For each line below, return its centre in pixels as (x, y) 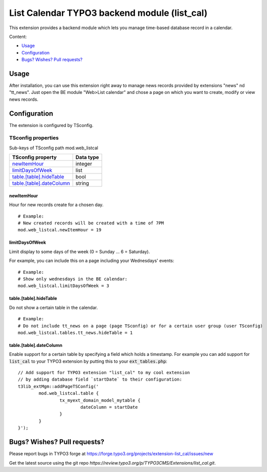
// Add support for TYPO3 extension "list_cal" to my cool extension (104, 373)
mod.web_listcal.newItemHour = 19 (60, 230)
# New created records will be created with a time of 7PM (91, 223)
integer (84, 164)
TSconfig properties (34, 138)
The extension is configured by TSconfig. (51, 125)
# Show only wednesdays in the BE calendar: (73, 279)
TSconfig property (34, 157)
